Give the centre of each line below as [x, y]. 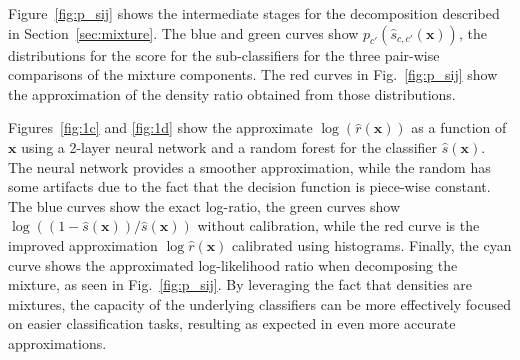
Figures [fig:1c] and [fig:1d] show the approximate [160, 127]
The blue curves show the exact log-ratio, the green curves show [204, 205]
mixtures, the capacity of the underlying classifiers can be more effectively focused [259, 303]
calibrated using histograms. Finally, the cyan [372, 244]
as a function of [459, 127]
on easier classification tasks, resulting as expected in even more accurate [232, 323]
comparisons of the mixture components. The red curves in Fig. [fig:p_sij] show [253, 74]
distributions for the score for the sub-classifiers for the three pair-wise [224, 54]
